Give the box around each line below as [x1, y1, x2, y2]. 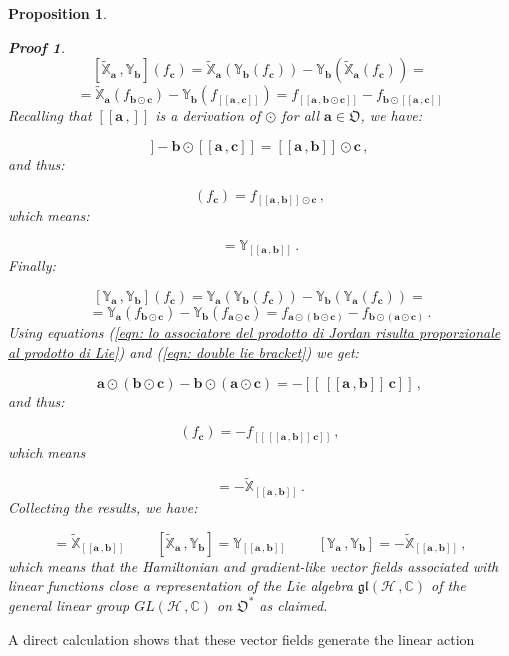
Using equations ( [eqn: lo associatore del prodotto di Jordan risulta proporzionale [8, 322, 501, 343]
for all [281, 105, 320, 126]
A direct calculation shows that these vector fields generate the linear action [8, 628, 475, 649]
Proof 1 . [8, 36, 65, 57]
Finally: [8, 255, 56, 276]
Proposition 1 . [8, 3, 107, 23]
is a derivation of [155, 105, 261, 126]
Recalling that [8, 105, 92, 126]
